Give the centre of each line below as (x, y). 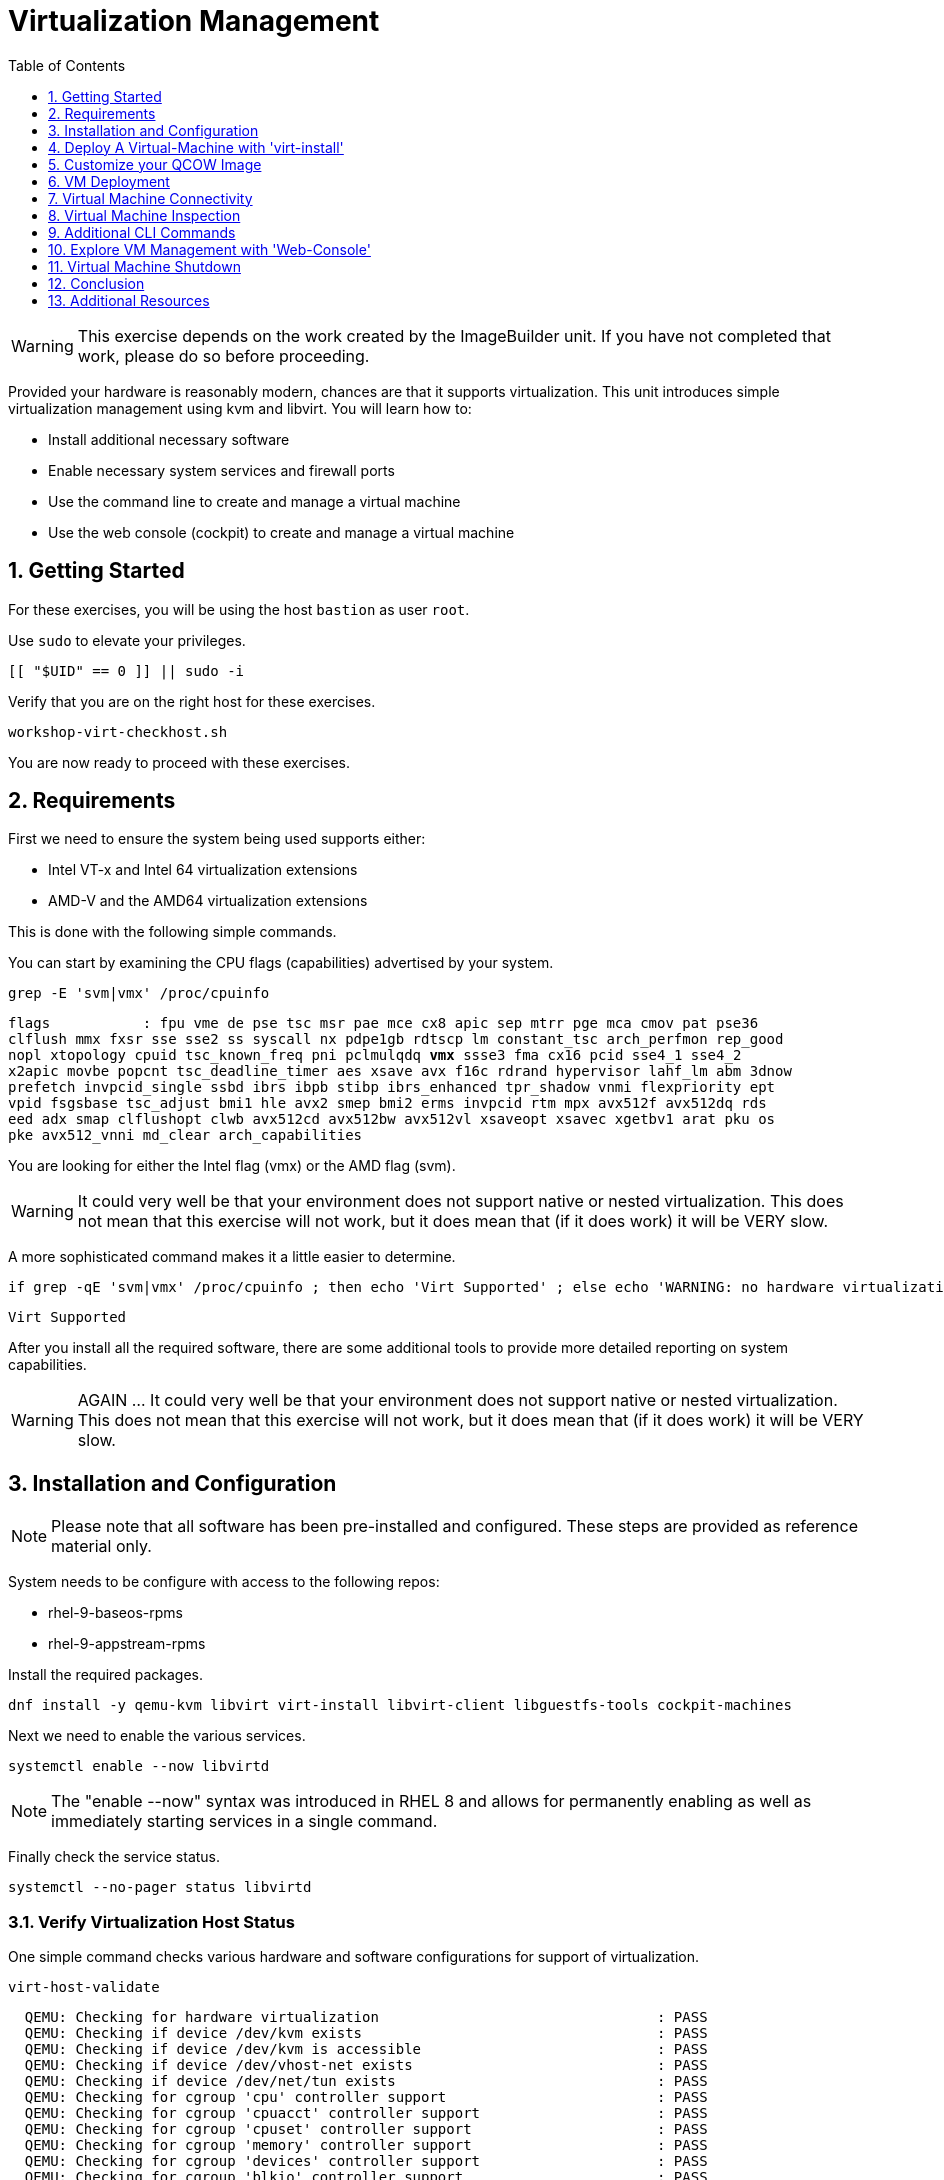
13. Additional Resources (129, 300)
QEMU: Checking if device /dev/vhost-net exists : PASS (366, 2065)
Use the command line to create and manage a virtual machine (254, 501)
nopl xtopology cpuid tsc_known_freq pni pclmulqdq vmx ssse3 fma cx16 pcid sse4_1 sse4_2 (375, 1055)
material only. (101, 1546)
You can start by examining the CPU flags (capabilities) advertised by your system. (281, 963)
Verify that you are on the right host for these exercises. (192, 701)
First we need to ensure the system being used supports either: (217, 839)
